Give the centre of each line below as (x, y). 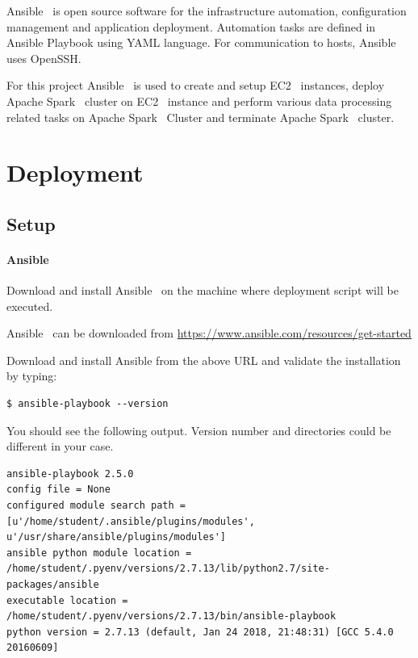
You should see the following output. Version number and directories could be (199, 430)
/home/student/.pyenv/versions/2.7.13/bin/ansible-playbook (171, 616)
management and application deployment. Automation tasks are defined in (191, 26)
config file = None (59, 490)
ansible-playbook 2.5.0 (70, 474)
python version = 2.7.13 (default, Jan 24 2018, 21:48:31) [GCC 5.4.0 (200, 632)
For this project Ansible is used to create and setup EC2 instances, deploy (196, 85)
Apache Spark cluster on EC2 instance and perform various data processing (199, 101)
